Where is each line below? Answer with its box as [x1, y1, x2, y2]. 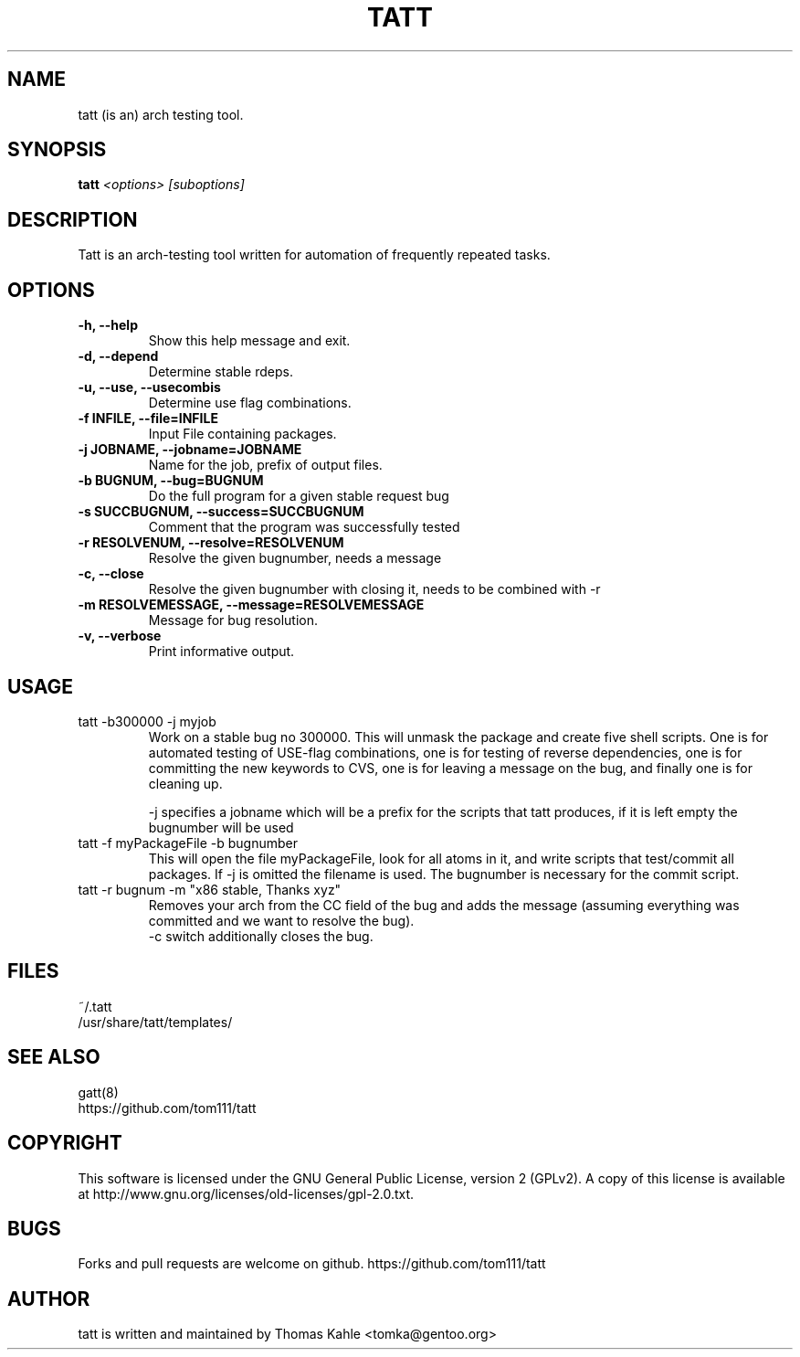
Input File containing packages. [148, 426, 337, 442]
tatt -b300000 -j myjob [78, 713, 216, 729]
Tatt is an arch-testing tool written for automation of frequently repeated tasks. [78, 247, 551, 263]
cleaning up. [148, 775, 223, 791]
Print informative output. [148, 643, 295, 660]
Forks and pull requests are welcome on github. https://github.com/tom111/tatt [78, 1256, 546, 1272]
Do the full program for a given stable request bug [148, 488, 449, 504]
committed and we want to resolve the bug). [148, 912, 415, 928]
